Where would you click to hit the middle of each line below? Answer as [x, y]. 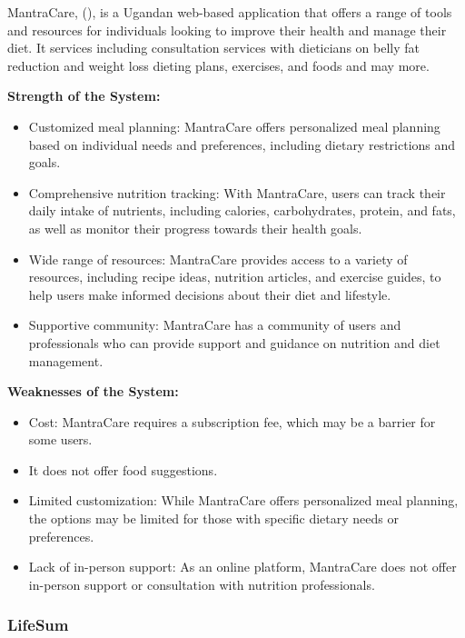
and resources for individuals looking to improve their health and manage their [227, 30]
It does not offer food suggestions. [123, 469]
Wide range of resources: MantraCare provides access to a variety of [218, 259]
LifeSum [38, 625]
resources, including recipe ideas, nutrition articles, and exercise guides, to [235, 277]
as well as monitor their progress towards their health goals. [195, 228]
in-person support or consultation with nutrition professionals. [202, 584]
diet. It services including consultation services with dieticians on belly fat [213, 48]
